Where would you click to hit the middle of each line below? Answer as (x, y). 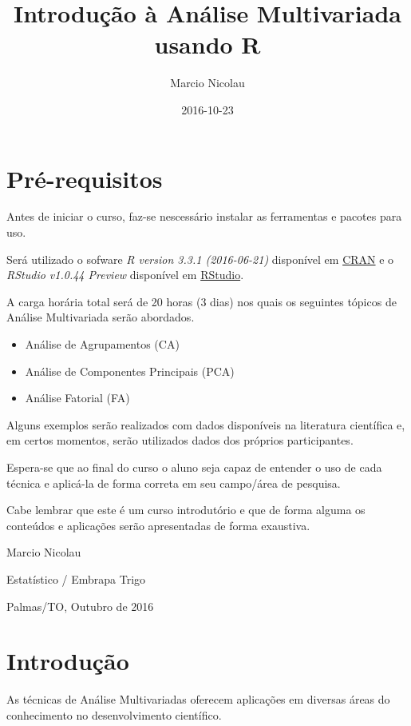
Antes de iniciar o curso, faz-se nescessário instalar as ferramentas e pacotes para (204, 216)
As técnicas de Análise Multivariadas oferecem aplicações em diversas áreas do (198, 699)
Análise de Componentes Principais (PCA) (130, 371)
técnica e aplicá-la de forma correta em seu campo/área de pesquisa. (174, 483)
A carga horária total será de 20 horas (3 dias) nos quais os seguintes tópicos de (202, 301)
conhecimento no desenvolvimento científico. (114, 714)
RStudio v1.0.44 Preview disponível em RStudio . (125, 275)
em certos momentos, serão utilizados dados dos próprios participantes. (180, 440)
